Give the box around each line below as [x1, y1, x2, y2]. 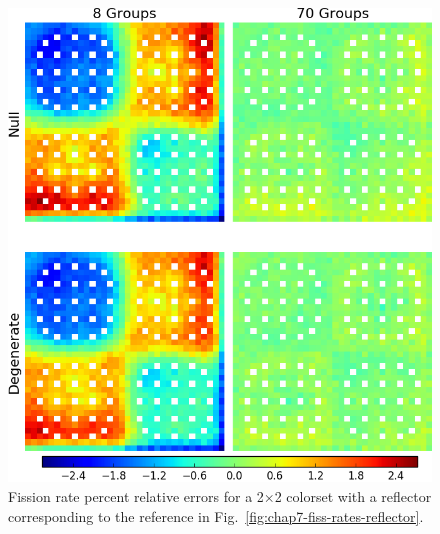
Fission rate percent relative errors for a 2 [8, 486, 264, 507]
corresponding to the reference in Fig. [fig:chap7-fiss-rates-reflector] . [8, 505, 424, 526]
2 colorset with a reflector [274, 486, 432, 507]
